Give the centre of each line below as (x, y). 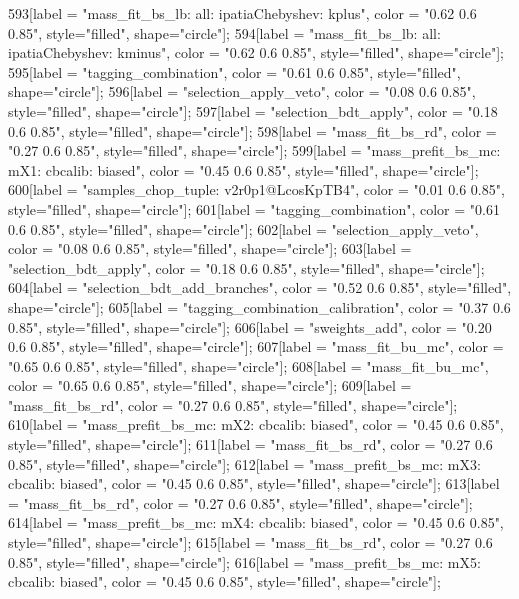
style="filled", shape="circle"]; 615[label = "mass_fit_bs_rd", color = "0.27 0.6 (250, 542)
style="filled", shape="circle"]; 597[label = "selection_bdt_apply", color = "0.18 (253, 110)
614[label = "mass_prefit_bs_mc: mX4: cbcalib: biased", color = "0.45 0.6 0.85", (256, 522)
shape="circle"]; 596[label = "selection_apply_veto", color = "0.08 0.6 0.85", (242, 91)
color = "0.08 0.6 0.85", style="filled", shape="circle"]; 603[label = (210, 248)
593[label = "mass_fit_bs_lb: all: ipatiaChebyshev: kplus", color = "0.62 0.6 (242, 13)
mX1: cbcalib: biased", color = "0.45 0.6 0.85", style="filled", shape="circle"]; (243, 169)
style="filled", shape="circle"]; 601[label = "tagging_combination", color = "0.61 (254, 208)
